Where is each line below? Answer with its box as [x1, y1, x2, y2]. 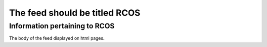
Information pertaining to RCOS [9, 22, 115, 30]
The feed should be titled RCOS [9, 7, 140, 18]
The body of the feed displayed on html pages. [9, 35, 105, 41]
